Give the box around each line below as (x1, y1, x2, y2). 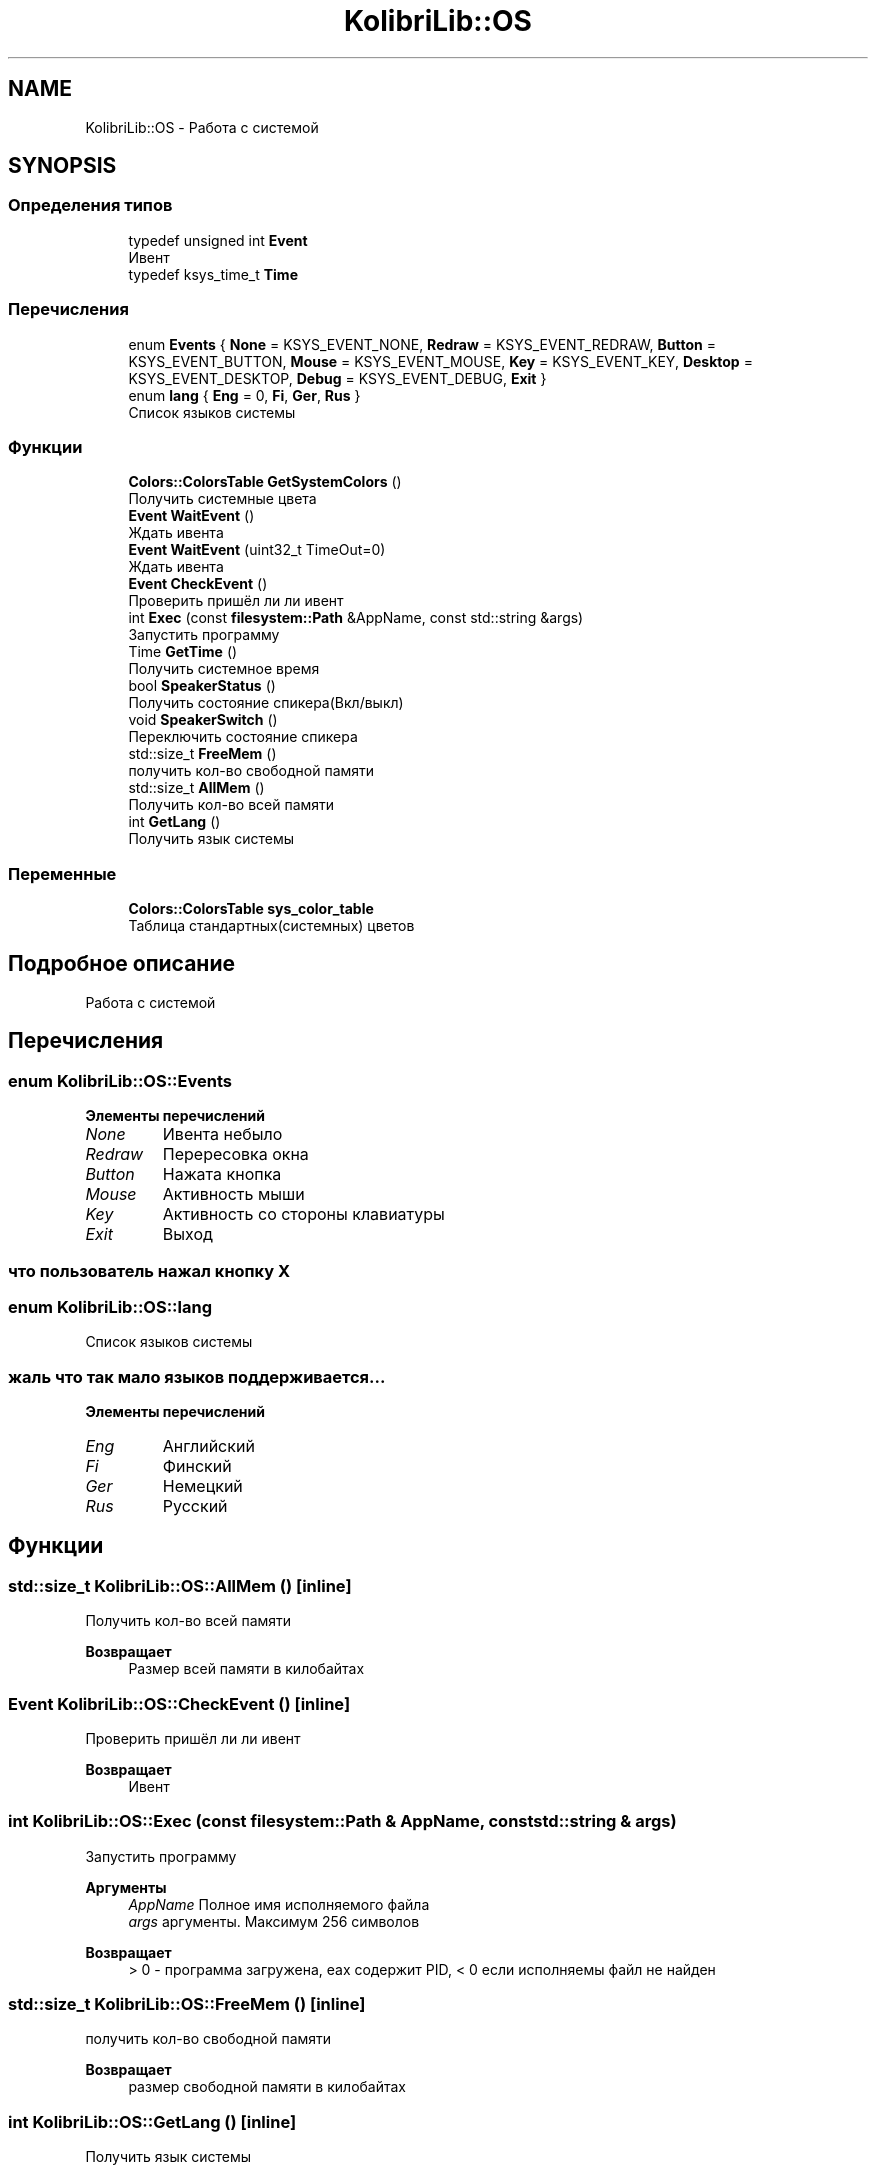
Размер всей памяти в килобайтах (128, 1660, 365, 1678)
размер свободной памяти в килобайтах (128, 2078, 406, 2096)
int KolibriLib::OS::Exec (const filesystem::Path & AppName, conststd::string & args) (8, 1811, 677, 1832)
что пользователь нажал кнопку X (8, 1260, 291, 1281)
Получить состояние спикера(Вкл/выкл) (128, 694, 404, 712)
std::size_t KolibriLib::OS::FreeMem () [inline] (8, 1994, 366, 2015)
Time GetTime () (128, 643, 238, 661)
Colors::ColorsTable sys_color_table (128, 900, 374, 918)
